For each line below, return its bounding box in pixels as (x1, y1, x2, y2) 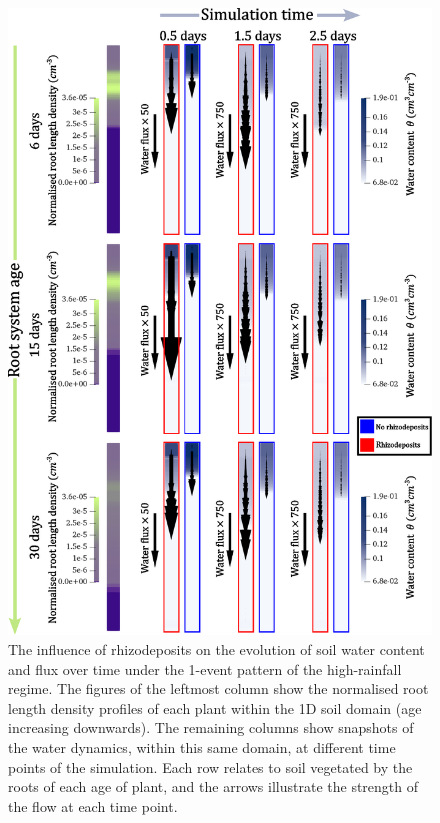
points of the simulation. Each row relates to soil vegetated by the (8, 756, 413, 777)
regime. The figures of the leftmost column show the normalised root (8, 678, 429, 699)
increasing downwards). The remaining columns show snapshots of (8, 717, 414, 738)
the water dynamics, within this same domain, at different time (8, 736, 396, 757)
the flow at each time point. (8, 795, 178, 816)
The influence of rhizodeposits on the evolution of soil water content (8, 639, 425, 660)
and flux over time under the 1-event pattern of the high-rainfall (8, 658, 402, 679)
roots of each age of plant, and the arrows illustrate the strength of (8, 776, 419, 797)
